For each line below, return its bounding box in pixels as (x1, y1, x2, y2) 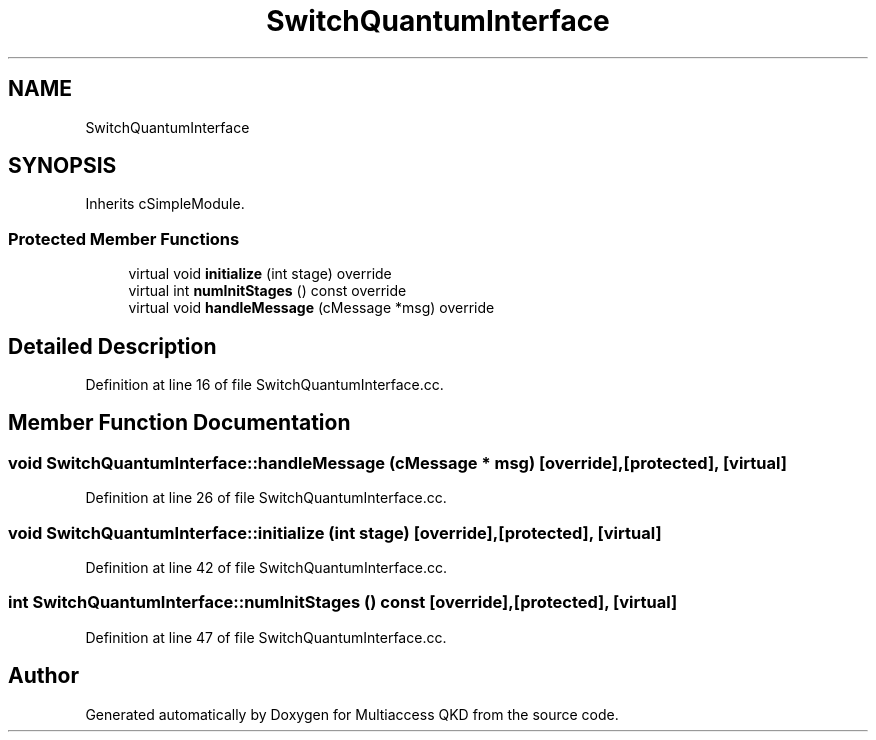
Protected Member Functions (8, 228, 240, 249)
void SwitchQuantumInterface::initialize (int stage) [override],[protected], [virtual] (8, 522, 662, 543)
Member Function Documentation (8, 410, 351, 436)
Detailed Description (8, 333, 217, 359)
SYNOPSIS (8, 153, 117, 179)
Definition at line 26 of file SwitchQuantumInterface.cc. (85, 489, 447, 507)
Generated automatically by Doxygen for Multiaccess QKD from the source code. (85, 705, 619, 723)
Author (8, 663, 79, 689)
